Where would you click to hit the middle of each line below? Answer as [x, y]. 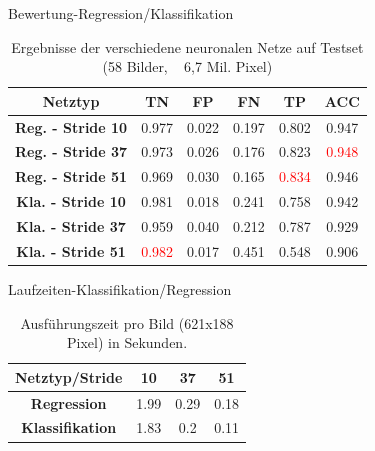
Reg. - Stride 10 [71, 126]
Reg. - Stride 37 [71, 151]
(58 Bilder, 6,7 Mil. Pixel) [187, 66]
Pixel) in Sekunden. [127, 342]
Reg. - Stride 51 [71, 176]
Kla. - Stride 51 [71, 250]
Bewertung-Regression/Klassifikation [121, 13]
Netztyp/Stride [69, 376]
